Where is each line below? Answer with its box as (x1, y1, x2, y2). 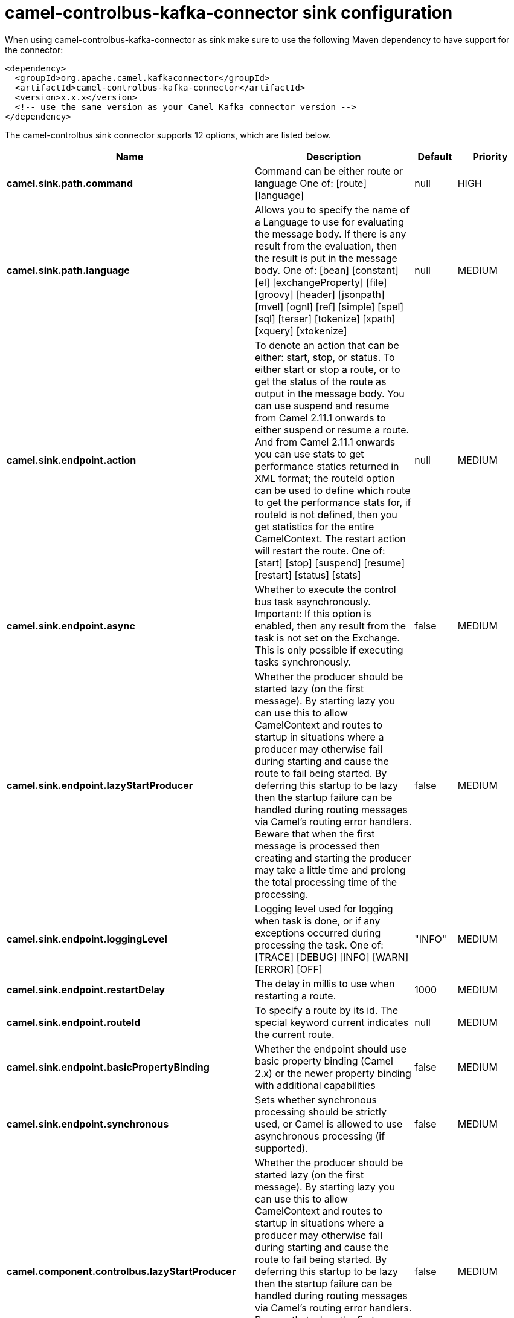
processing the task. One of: (254, 938, 384, 951)
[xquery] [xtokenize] (254, 324, 347, 337)
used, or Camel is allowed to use (254, 1117, 403, 1130)
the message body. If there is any (254, 227, 406, 240)
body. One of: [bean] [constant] (254, 264, 399, 276)
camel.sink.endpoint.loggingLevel (7, 932, 167, 945)
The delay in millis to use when (254, 977, 395, 990)
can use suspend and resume (254, 399, 390, 412)
